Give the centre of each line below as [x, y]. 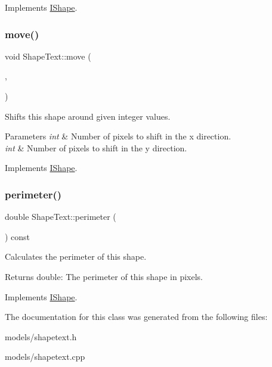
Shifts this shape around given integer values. [88, 116]
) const [18, 236]
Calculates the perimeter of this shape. [76, 256]
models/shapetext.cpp [45, 357]
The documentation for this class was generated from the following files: [136, 317]
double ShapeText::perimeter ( [61, 217]
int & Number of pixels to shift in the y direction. [96, 147]
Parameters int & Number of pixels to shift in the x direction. [118, 136]
